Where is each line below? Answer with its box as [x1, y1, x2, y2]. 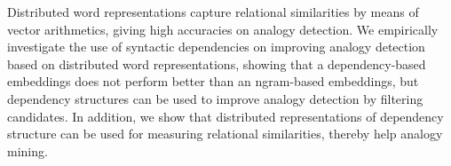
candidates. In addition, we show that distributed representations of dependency [7, 107, 444, 125]
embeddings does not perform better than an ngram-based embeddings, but [7, 72, 419, 91]
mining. [7, 141, 48, 160]
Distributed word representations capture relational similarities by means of [7, 3, 419, 20]
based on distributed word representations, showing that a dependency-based [7, 54, 426, 73]
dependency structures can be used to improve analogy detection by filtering [7, 89, 423, 107]
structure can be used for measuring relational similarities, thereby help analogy [7, 124, 443, 143]
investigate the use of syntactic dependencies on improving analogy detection [7, 37, 425, 56]
